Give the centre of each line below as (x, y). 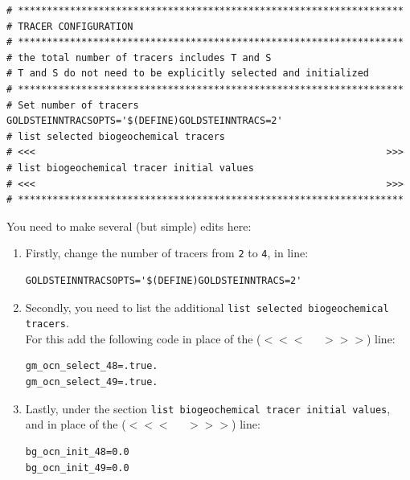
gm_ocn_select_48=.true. (92, 366)
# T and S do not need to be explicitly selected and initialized (188, 74)
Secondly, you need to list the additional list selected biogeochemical (207, 307)
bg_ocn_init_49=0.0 (77, 468)
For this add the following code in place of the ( (143, 338)
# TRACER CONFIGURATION (70, 26)
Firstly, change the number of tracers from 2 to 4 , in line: (167, 253)
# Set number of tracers (73, 105)
